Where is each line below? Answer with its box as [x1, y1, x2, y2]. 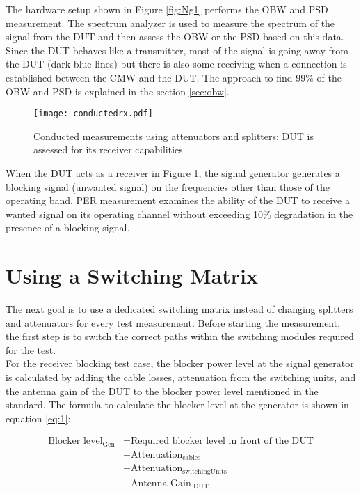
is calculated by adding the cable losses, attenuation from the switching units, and [6, 370, 356, 385]
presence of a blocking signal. [6, 220, 130, 235]
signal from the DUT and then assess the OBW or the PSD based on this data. [6, 29, 344, 44]
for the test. [6, 342, 56, 357]
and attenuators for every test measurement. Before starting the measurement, [6, 315, 341, 330]
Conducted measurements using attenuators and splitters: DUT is [33, 128, 314, 143]
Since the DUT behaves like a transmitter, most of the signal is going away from [6, 43, 348, 57]
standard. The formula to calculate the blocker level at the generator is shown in [6, 397, 349, 412]
